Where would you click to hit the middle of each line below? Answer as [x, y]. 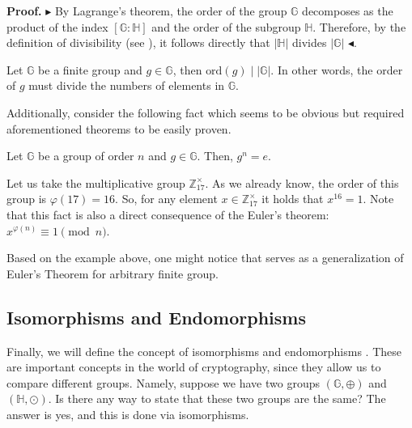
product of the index [57, 26]
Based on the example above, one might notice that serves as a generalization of [205, 258]
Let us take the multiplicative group [96, 182]
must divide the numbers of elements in [127, 85]
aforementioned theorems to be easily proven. [119, 128]
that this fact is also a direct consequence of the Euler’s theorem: [168, 214]
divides [310, 42]
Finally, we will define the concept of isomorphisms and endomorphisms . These [204, 351]
